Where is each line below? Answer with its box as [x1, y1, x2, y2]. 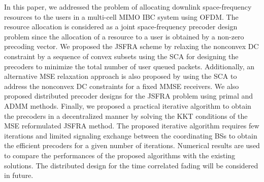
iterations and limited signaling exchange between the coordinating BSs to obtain [4, 130, 257, 141]
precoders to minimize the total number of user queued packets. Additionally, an [4, 61, 255, 71]
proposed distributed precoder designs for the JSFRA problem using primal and [4, 90, 253, 101]
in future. [4, 170, 34, 180]
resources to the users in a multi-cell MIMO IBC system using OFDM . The [4, 11, 239, 22]
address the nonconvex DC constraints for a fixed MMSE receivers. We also [4, 80, 239, 91]
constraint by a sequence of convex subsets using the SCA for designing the [4, 51, 239, 61]
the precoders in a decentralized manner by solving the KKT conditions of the [4, 110, 248, 121]
